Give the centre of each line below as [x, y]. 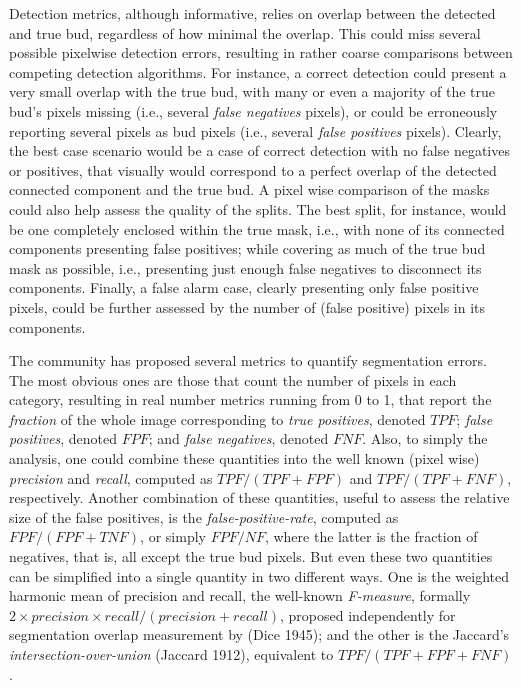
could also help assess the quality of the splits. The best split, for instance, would [258, 208]
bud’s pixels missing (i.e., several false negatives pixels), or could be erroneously [253, 110]
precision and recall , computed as [111, 477]
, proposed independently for [368, 614]
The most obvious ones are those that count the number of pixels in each [233, 379]
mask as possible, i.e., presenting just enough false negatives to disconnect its [245, 267]
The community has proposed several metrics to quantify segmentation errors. [248, 360]
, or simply [173, 536]
